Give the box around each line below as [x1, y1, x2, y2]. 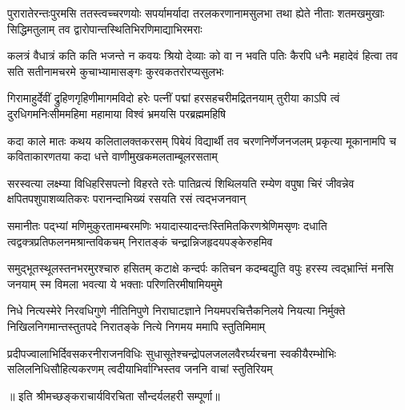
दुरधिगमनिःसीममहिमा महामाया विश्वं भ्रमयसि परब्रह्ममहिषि [7, 105, 226, 121]
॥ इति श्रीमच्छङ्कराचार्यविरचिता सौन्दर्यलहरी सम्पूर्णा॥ [7, 387, 220, 404]
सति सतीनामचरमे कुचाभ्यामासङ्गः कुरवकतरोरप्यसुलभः [7, 62, 224, 79]
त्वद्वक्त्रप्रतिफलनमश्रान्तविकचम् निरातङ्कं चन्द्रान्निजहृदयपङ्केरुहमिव [7, 233, 273, 249]
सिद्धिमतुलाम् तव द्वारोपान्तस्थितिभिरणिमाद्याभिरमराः [7, 20, 202, 37]
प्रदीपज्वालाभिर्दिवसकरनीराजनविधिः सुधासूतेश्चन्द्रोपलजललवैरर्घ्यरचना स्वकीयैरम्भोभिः [7, 344, 336, 361]
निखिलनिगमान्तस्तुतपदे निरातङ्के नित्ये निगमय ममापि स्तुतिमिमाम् [7, 317, 266, 334]
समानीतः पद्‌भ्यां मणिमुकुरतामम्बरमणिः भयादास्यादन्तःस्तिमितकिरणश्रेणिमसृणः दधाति [7, 217, 327, 233]
